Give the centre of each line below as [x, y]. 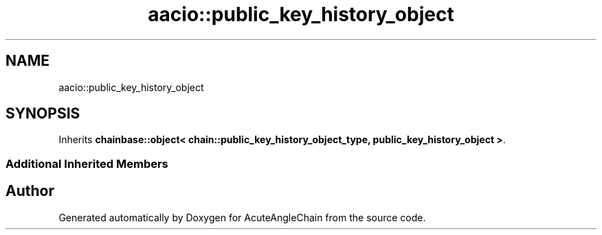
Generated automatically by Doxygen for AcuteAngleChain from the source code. [242, 217]
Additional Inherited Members [87, 163]
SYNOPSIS [43, 114]
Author [30, 191]
